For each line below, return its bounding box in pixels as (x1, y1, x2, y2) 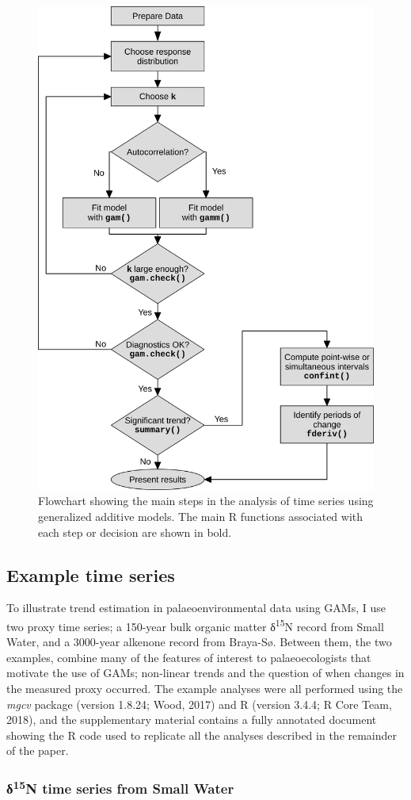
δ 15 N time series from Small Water (6, 776, 234, 798)
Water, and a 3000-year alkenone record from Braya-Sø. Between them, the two (6, 633, 392, 650)
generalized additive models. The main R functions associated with (38, 507, 363, 524)
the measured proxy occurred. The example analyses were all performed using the (6, 680, 403, 696)
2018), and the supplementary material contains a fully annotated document (6, 711, 377, 728)
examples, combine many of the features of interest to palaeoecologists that (6, 649, 371, 665)
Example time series (6, 562, 175, 587)
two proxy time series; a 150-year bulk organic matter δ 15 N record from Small (6, 615, 384, 634)
